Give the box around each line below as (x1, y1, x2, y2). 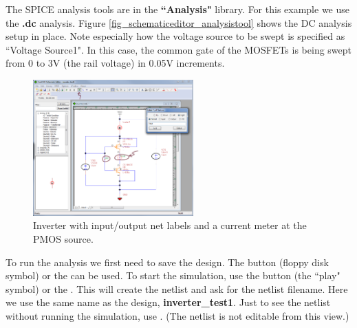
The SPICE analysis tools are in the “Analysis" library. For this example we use (6, 2, 349, 16)
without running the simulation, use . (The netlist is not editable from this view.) (6, 308, 349, 322)
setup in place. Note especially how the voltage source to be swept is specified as (6, 29, 345, 43)
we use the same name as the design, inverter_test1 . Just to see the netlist (6, 295, 331, 309)
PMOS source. (33, 232, 94, 246)
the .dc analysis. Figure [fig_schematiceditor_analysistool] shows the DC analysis (6, 15, 352, 30)
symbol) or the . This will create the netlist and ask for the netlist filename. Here (6, 281, 348, 296)
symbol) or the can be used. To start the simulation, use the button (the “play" (6, 268, 340, 283)
